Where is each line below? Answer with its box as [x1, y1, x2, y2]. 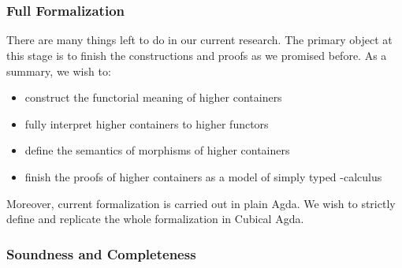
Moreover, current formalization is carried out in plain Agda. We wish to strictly [6, 195, 396, 211]
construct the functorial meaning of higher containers [24, 89, 282, 106]
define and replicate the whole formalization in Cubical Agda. [6, 210, 304, 227]
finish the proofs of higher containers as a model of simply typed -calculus [24, 168, 382, 184]
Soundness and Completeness [6, 244, 196, 263]
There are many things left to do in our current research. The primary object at [6, 32, 393, 48]
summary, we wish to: [6, 62, 111, 79]
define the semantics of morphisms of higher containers [24, 142, 290, 158]
